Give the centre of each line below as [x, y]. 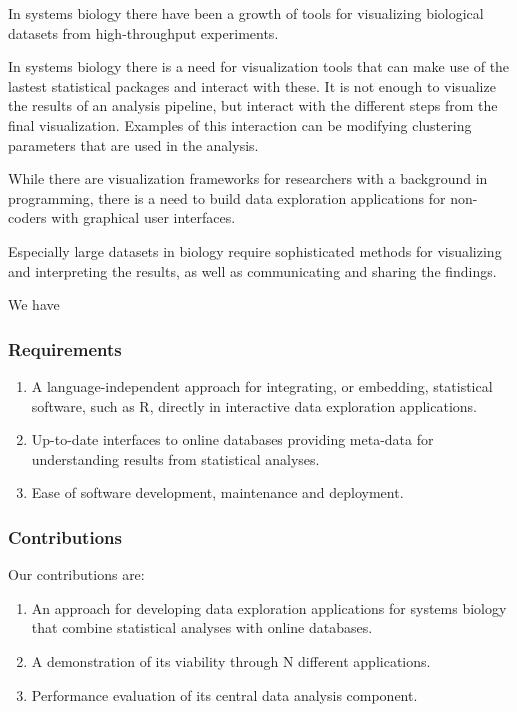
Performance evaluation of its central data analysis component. [224, 694]
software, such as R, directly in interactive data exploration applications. [254, 405]
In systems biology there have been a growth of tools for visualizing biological [246, 13]
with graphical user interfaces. [143, 217]
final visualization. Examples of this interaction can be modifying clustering [240, 124]
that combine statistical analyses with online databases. [202, 627]
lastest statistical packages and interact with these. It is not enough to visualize [252, 85]
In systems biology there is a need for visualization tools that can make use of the [259, 66]
